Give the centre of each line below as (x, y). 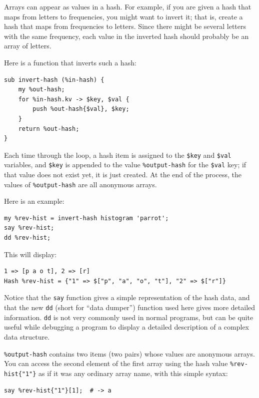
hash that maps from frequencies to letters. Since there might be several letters (125, 26)
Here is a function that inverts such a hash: (70, 62)
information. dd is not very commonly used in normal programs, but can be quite (129, 317)
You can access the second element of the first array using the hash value (116, 363)
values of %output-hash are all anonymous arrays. (80, 184)
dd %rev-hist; (27, 238)
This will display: (30, 254)
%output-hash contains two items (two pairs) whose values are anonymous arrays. (129, 353)
